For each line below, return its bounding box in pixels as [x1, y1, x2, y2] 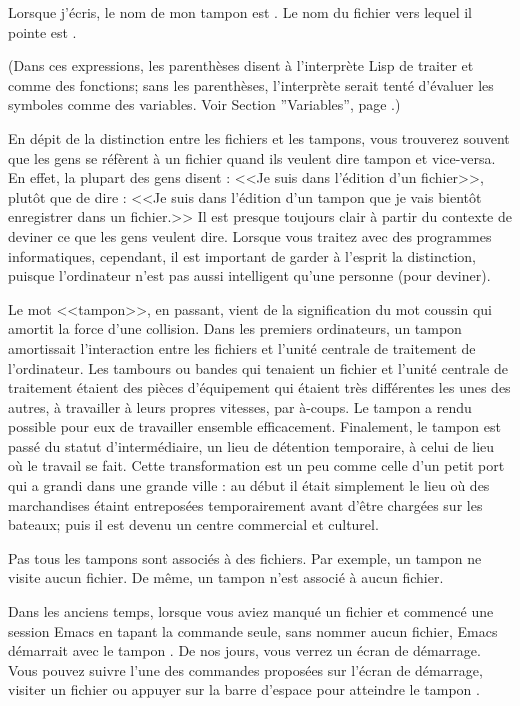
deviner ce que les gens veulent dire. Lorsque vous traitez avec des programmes [8, 225, 492, 246]
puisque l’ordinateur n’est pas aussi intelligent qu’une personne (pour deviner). [8, 265, 491, 286]
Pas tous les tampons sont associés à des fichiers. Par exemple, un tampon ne [8, 547, 482, 568]
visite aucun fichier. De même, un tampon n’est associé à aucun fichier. [8, 567, 444, 588]
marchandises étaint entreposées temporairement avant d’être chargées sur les [8, 494, 483, 515]
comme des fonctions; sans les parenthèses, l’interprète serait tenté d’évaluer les [8, 74, 494, 95]
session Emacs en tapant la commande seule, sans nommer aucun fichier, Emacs [8, 620, 498, 641]
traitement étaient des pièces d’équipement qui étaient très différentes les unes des [8, 377, 511, 398]
